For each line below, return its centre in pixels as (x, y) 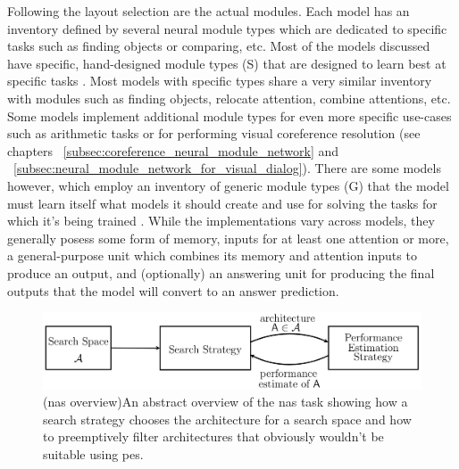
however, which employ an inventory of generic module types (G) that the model (228, 185)
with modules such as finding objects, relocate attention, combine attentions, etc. (229, 98)
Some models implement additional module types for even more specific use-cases (229, 115)
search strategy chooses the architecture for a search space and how (227, 419)
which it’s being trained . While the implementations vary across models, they (221, 221)
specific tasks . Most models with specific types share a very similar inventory (220, 81)
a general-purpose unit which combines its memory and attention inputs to (212, 255)
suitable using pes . (93, 454)
